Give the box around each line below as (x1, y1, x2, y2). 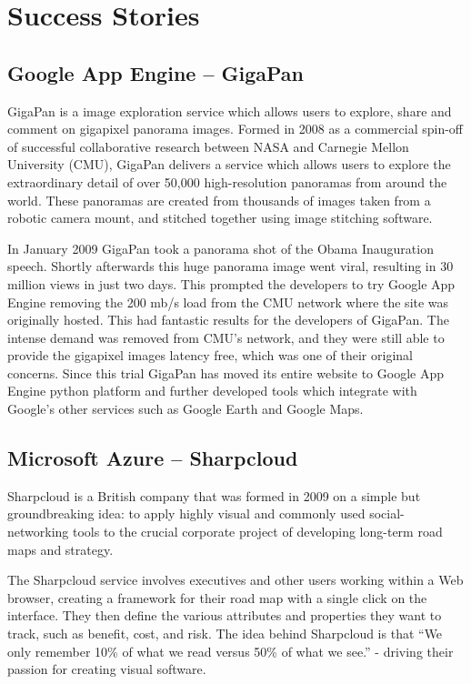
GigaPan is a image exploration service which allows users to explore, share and (7, 101, 452, 120)
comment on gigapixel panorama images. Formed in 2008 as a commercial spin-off (7, 119, 463, 138)
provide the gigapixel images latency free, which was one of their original (7, 346, 413, 365)
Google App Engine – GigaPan (7, 58, 305, 86)
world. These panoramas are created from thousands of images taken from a (7, 190, 431, 209)
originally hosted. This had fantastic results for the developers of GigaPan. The (7, 310, 449, 329)
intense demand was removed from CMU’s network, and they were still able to (7, 327, 445, 347)
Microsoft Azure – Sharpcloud (7, 444, 298, 472)
